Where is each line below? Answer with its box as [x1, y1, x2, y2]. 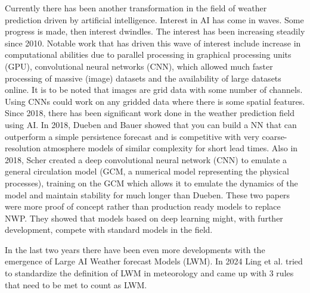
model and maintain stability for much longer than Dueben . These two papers [5, 188, 290, 201]
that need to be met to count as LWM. [5, 278, 147, 291]
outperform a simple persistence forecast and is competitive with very [5, 130, 259, 142]
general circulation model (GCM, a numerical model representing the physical [5, 165, 289, 177]
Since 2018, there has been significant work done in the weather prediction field [5, 107, 295, 119]
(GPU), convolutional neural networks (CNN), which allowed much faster [5, 60, 273, 72]
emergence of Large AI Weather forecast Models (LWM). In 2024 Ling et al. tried [5, 255, 303, 267]
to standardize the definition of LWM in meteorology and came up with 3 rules [5, 267, 294, 279]
